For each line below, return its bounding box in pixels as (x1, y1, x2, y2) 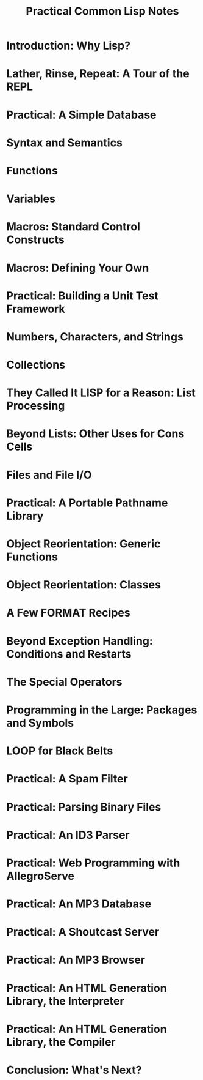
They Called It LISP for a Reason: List (6, 386, 196, 400)
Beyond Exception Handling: (6, 634, 154, 648)
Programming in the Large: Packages (6, 703, 198, 717)
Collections (6, 358, 66, 372)
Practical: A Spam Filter (6, 772, 128, 786)
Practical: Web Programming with (6, 856, 180, 870)
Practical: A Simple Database (6, 108, 157, 122)
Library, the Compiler (6, 1035, 116, 1049)
